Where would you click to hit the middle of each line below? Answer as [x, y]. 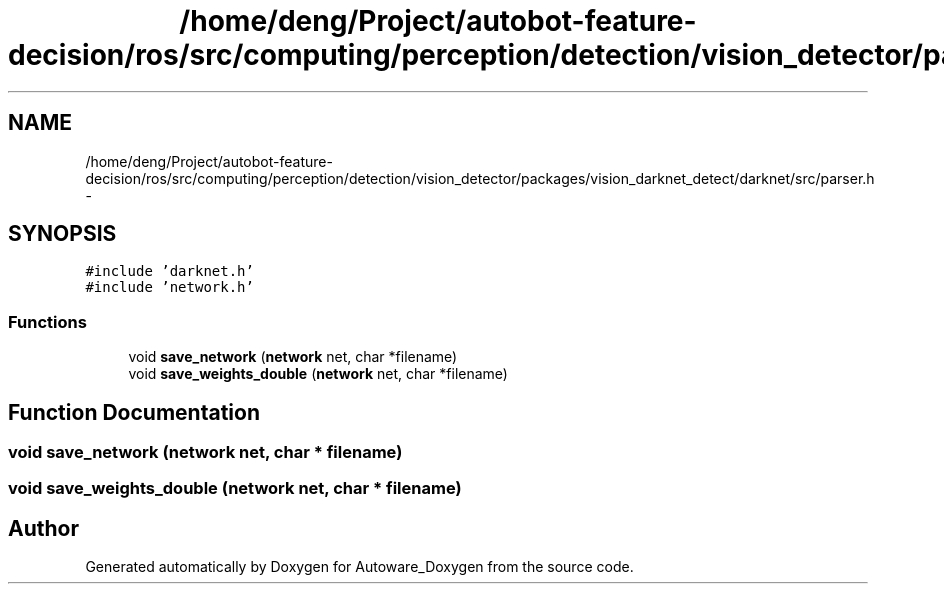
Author [43, 528]
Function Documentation [134, 412]
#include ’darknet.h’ [169, 271]
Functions [47, 321]
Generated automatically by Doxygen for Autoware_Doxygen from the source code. [359, 567]
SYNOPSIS [62, 234]
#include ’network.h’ [169, 287]
